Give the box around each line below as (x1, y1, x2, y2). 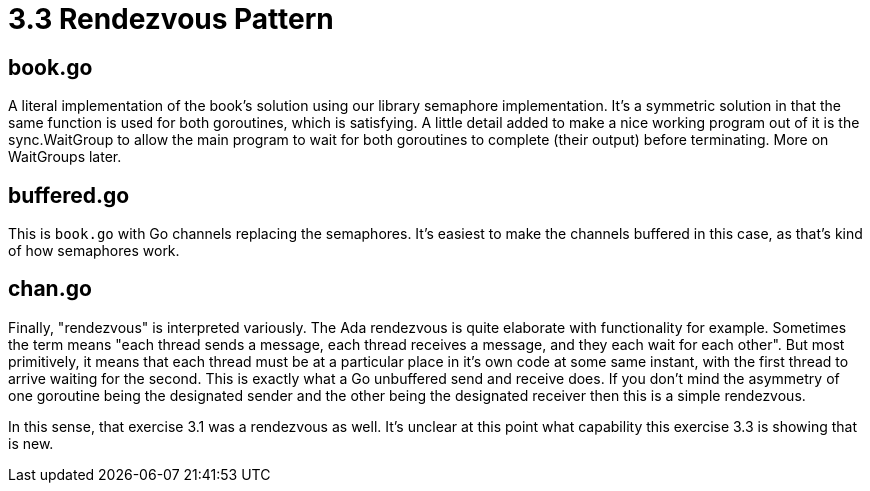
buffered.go (8, 182, 130, 208)
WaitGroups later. (8, 148, 122, 166)
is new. (8, 434, 54, 452)
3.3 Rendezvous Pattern (8, 2, 334, 36)
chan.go (8, 276, 92, 302)
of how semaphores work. (8, 242, 180, 260)
